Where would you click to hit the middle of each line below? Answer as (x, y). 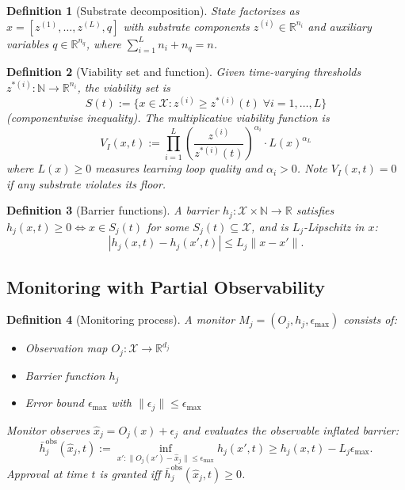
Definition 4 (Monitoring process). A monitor (121, 319)
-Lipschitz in (334, 226)
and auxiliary (340, 26)
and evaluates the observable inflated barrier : (291, 429)
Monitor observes (48, 429)
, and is (270, 226)
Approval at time (47, 473)
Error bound (54, 403)
